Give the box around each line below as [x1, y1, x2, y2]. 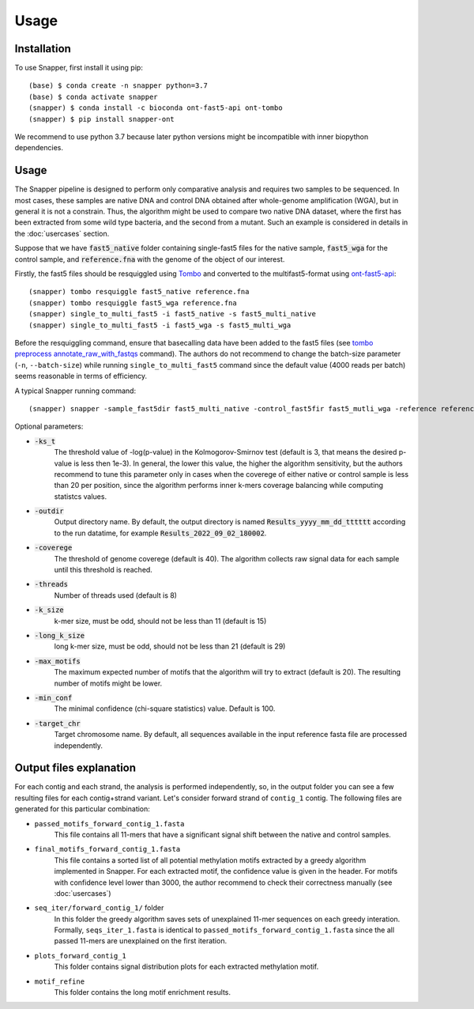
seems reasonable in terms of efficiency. [14, 372, 148, 381]
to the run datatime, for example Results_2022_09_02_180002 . [54, 528, 267, 538]
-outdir [34, 507, 65, 516]
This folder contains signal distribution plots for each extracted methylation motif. [54, 962, 319, 972]
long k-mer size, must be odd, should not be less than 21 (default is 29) [54, 641, 286, 652]
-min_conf [34, 693, 73, 702]
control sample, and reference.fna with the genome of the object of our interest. [14, 254, 285, 264]
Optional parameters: [14, 421, 84, 431]
